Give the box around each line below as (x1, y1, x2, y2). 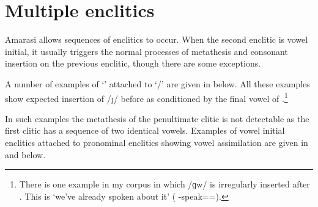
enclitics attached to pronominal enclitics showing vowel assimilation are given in (5, 136, 308, 148)
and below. (5, 148, 46, 161)
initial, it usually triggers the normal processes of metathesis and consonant (5, 45, 288, 57)
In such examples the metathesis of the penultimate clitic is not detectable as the (5, 112, 309, 125)
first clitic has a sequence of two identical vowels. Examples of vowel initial (5, 124, 285, 137)
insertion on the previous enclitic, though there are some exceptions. (5, 57, 261, 70)
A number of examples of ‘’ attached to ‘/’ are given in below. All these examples (5, 77, 310, 90)
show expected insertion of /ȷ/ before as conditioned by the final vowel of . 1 (5, 90, 288, 104)
